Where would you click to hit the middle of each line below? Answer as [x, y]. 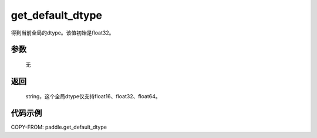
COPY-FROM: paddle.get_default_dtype [59, 127]
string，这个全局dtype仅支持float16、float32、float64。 [93, 96]
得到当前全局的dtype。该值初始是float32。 [63, 33]
